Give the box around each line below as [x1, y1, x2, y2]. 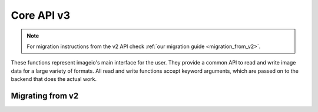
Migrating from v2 [11, 91, 79, 101]
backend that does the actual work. [11, 76, 97, 83]
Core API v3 [11, 9, 71, 22]
